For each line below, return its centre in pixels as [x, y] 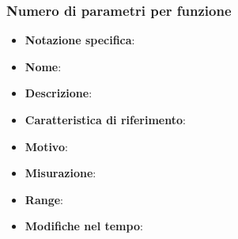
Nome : [43, 66]
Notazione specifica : [80, 40]
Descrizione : [59, 93]
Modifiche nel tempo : [84, 226]
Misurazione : [60, 173]
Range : [44, 199]
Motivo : [46, 146]
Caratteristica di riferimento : [105, 119]
